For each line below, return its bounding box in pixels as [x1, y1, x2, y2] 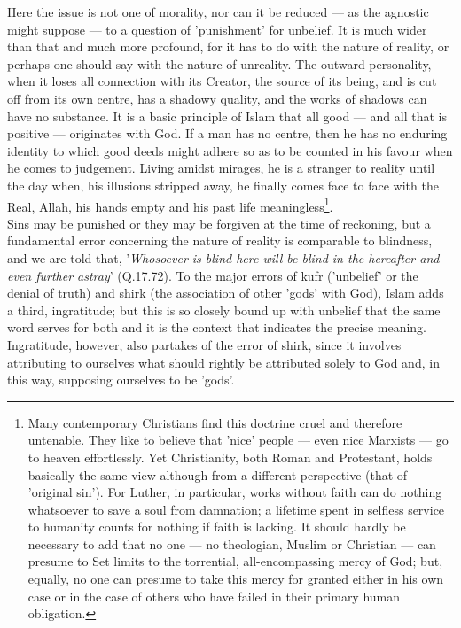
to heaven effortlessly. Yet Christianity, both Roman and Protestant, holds [27, 447, 433, 466]
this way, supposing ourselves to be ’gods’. [7, 370, 235, 389]
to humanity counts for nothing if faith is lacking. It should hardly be [27, 517, 406, 536]
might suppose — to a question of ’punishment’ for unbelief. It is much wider [7, 19, 427, 38]
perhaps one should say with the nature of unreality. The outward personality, [7, 54, 432, 73]
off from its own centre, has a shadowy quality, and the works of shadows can [7, 89, 427, 107]
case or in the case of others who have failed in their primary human [27, 586, 401, 605]
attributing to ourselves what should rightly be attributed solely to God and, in [7, 353, 440, 371]
